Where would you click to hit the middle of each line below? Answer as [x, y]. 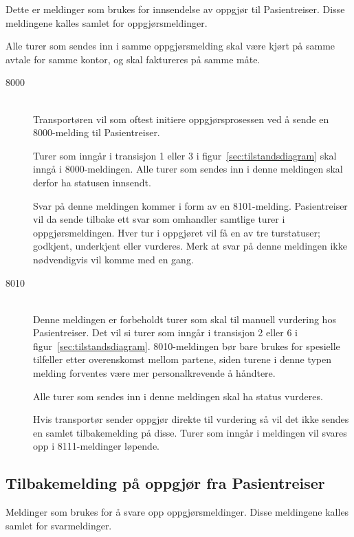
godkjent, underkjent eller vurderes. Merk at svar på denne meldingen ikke [190, 246]
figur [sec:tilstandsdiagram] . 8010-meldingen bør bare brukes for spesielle [187, 346]
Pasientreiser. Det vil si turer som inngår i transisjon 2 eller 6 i [165, 332]
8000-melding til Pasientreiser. [97, 132]
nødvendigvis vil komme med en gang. [113, 259]
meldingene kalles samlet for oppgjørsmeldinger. [107, 22]
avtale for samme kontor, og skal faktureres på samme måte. [133, 59]
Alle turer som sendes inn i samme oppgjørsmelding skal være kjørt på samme [170, 46]
